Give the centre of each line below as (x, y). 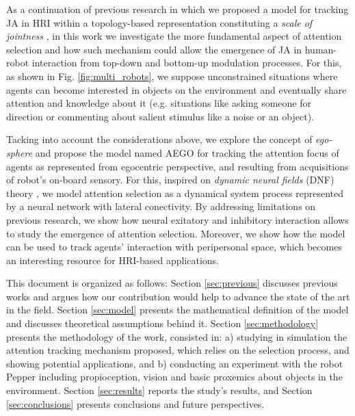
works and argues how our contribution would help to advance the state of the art (178, 296)
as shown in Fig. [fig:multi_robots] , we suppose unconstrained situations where (172, 76)
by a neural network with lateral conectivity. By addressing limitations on (161, 206)
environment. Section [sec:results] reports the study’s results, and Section (159, 390)
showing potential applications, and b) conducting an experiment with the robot (175, 363)
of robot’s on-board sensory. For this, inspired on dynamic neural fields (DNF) (170, 180)
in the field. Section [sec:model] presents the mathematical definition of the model (177, 310)
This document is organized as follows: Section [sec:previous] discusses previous (172, 283)
